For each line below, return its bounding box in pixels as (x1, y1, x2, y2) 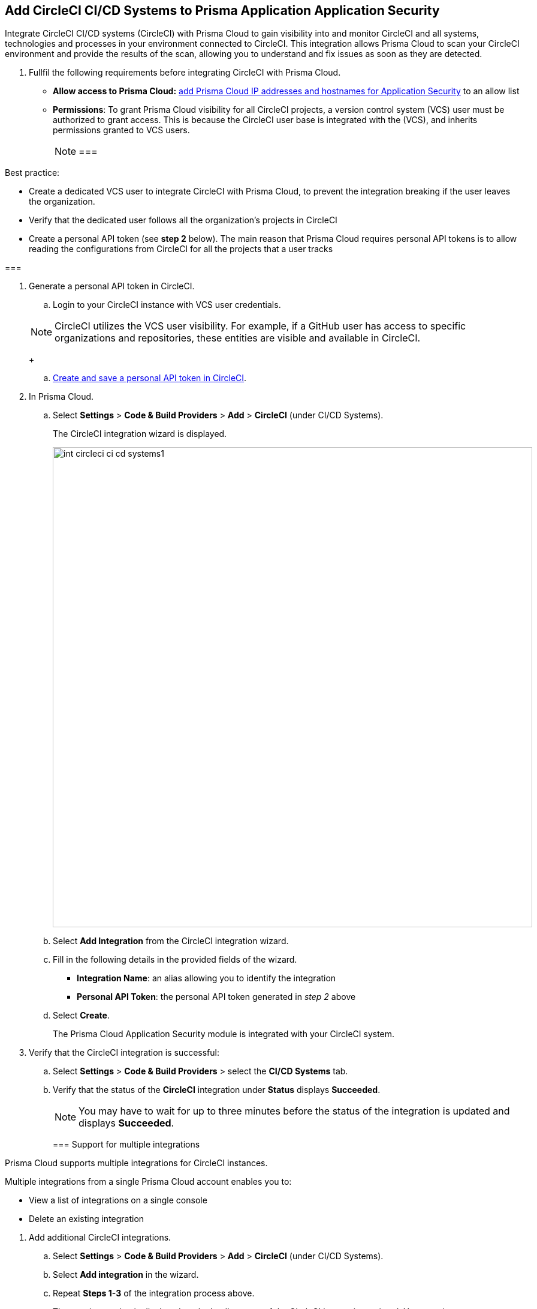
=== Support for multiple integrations (53, 1139, 200, 1150)
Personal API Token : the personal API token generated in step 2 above (77, 992, 356, 1002)
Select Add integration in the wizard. (53, 1269, 199, 1280)
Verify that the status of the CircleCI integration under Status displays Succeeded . (53, 1085, 381, 1095)
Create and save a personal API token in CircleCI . (53, 373, 247, 384)
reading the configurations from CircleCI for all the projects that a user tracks (29, 244, 333, 254)
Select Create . (53, 1010, 110, 1021)
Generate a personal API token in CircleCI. (29, 281, 195, 292)
